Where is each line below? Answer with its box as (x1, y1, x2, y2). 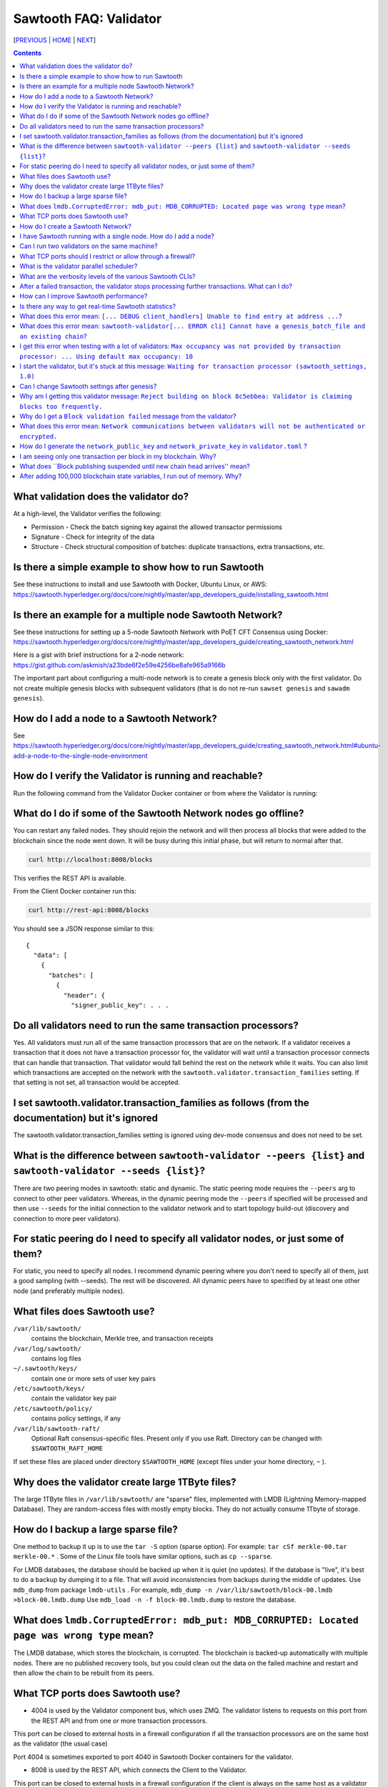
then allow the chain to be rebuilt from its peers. (13, 1669, 154, 1678)
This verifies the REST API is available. (13, 873, 126, 882)
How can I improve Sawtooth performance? (19, 292, 148, 300)
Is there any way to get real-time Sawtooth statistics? (19, 302, 176, 310)
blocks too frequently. (19, 402, 103, 410)
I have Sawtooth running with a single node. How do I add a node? (19, 232, 214, 240)
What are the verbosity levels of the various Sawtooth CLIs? (19, 272, 196, 280)
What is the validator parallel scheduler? (19, 262, 138, 271)
